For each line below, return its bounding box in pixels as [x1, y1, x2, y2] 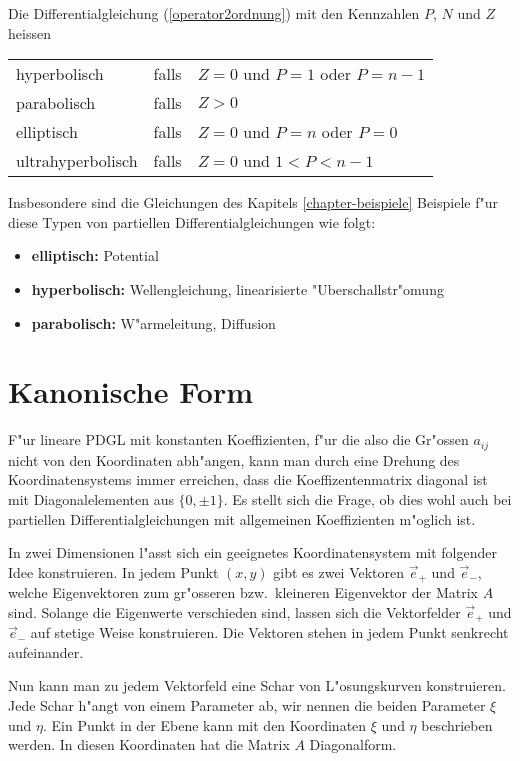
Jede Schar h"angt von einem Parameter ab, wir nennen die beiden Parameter [8, 694, 486, 715]
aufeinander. [8, 641, 84, 662]
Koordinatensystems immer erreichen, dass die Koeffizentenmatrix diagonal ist [8, 469, 488, 490]
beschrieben [421, 714, 493, 735]
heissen [8, 22, 51, 43]
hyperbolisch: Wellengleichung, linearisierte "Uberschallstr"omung [31, 278, 444, 299]
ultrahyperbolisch [16, 149, 138, 173]
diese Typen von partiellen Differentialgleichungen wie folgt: [8, 211, 376, 232]
